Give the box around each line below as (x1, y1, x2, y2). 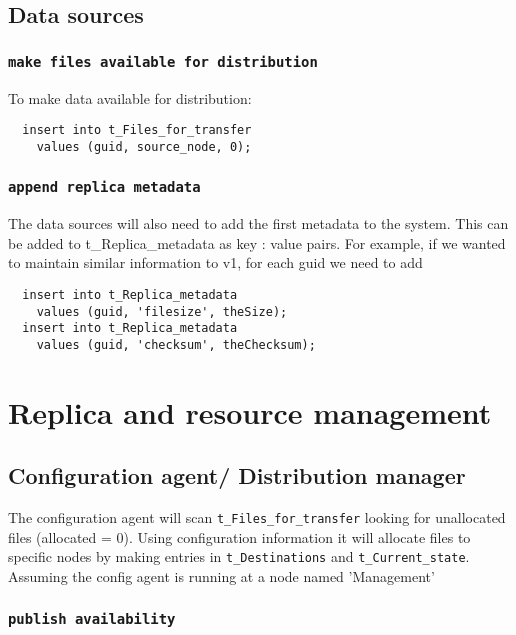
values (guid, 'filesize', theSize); (36, 304, 288, 319)
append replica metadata (8, 179, 201, 196)
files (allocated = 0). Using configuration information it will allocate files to (8, 526, 471, 547)
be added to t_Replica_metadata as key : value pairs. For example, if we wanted (8, 232, 506, 253)
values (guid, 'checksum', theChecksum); (36, 338, 316, 352)
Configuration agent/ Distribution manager (8, 460, 466, 491)
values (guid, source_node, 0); (36, 139, 252, 154)
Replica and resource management (8, 391, 492, 432)
